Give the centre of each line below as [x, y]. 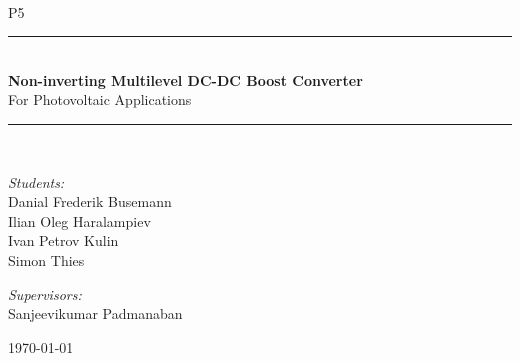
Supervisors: [45, 293]
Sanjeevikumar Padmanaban [95, 313]
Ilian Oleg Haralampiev [79, 220]
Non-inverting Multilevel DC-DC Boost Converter [185, 79]
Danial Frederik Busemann [90, 201]
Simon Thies [46, 259]
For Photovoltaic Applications [100, 99]
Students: [36, 181]
